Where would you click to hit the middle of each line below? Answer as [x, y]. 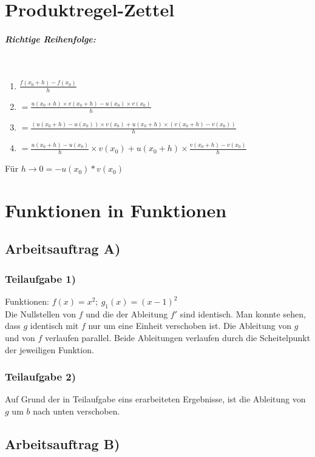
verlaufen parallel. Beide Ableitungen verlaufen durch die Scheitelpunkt [178, 338]
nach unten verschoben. [76, 411]
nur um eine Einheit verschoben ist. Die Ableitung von [190, 326]
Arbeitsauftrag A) [63, 249]
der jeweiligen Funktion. [49, 349]
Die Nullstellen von [40, 313]
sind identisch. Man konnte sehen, [243, 313]
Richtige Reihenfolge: [50, 39]
